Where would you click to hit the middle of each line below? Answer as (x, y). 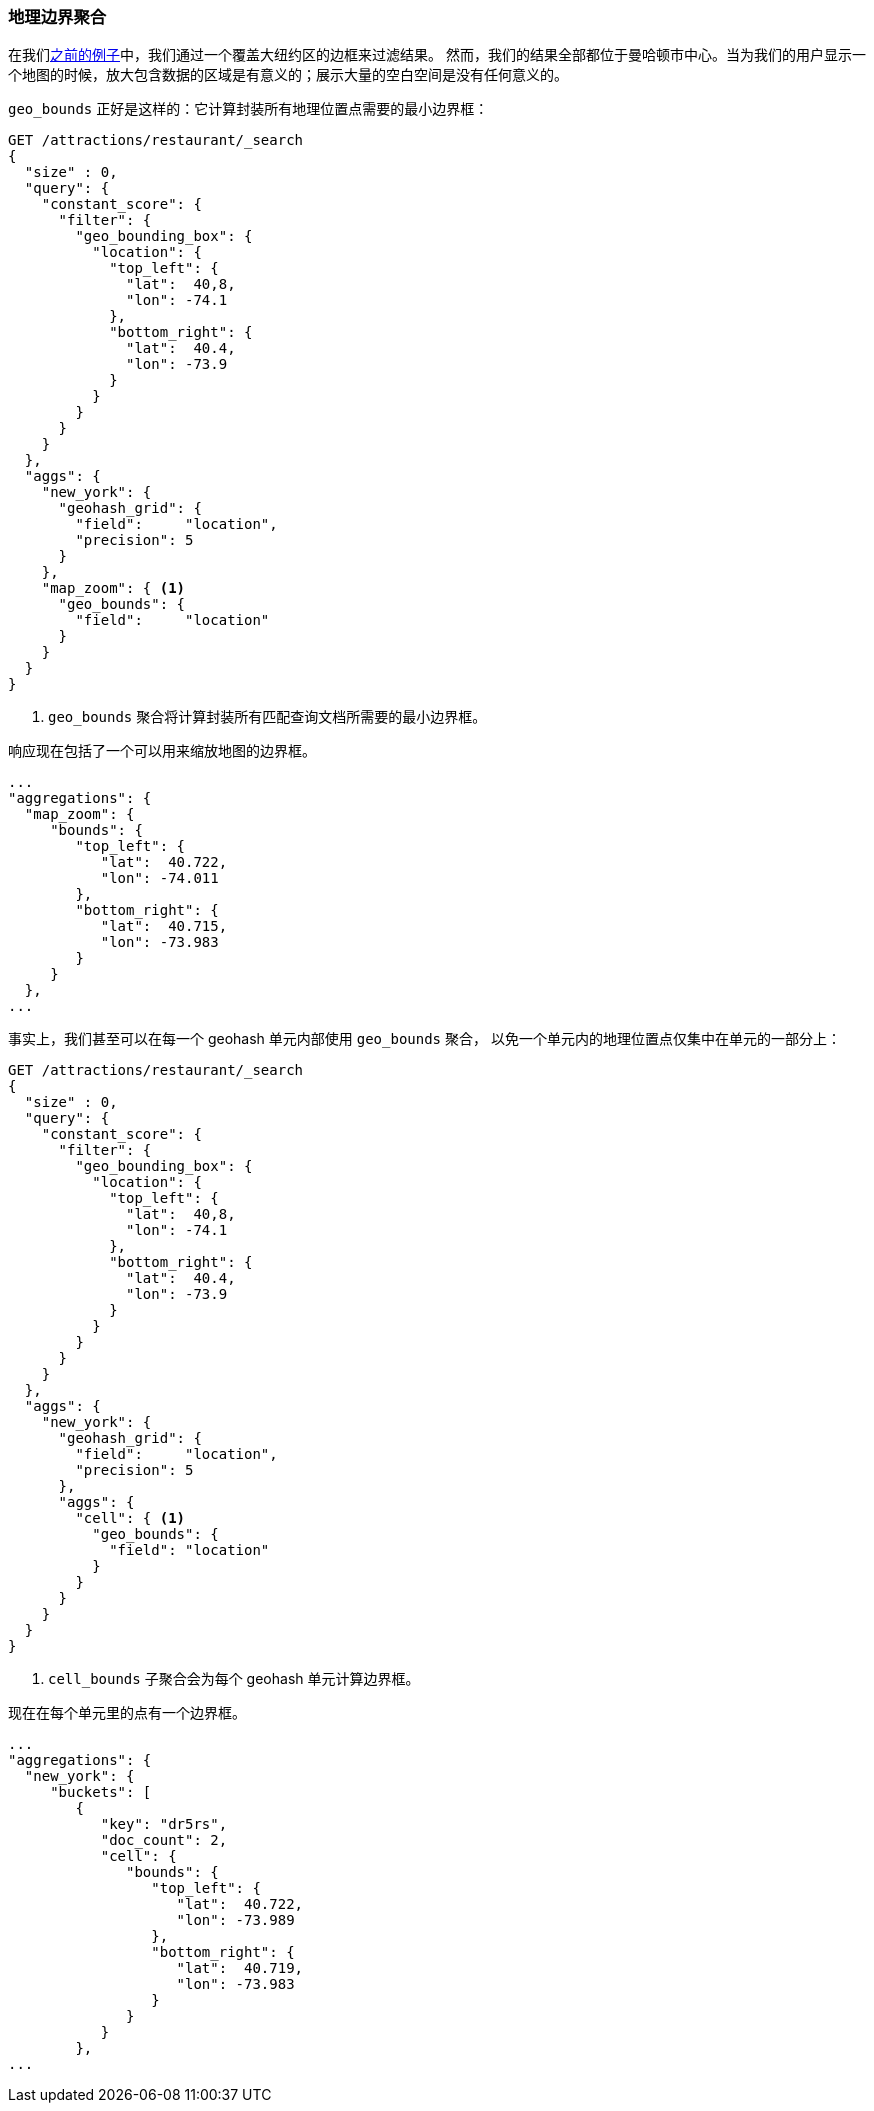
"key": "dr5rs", (164, 1824)
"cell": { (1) (130, 1518)
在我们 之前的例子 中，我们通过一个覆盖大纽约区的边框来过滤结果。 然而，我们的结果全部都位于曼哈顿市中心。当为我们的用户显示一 (437, 55)
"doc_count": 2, (164, 1840)
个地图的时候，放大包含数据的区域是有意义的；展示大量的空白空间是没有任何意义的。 (288, 75)
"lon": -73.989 (235, 1920)
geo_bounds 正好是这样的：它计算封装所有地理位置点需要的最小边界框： (248, 109)
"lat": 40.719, (240, 1968)
